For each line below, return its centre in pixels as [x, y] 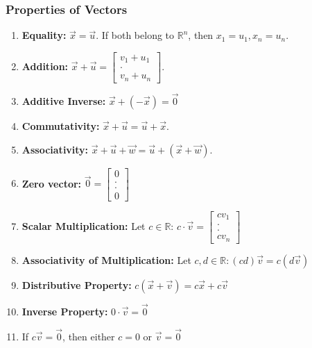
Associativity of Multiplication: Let [106, 259]
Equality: [44, 35]
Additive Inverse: [64, 101]
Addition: [45, 66]
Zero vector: [52, 183]
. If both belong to [135, 35]
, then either [89, 336]
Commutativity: [61, 126]
